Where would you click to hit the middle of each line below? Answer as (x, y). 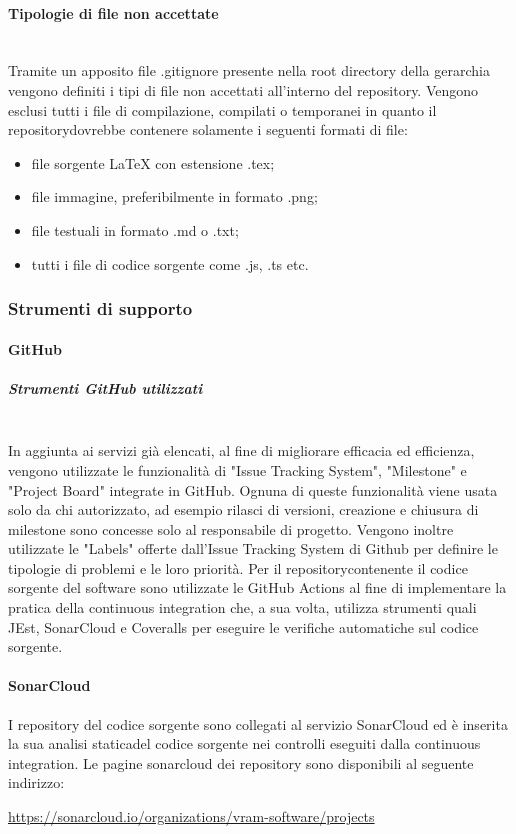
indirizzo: (36, 782)
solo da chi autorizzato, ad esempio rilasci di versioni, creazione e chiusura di (243, 509)
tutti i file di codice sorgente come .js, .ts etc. (170, 263)
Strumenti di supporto (100, 308)
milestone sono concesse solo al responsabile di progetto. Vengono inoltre (231, 528)
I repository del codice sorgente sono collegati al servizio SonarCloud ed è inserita (258, 723)
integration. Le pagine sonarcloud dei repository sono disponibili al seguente (241, 762)
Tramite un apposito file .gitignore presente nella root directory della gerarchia (249, 70)
